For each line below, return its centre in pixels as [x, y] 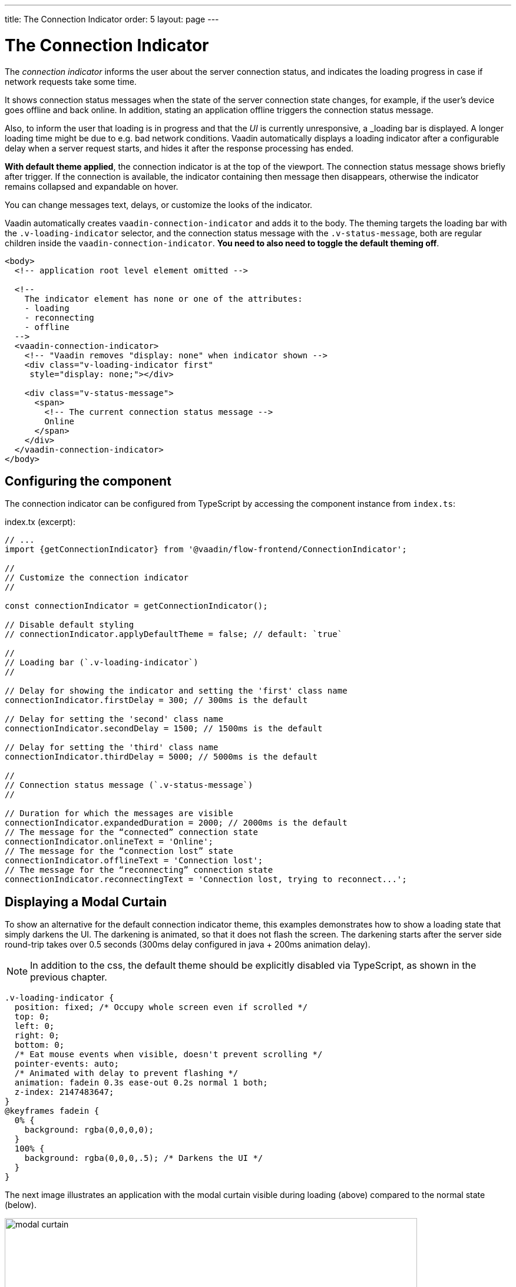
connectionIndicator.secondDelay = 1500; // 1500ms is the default [164, 729]
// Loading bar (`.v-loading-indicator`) [102, 663]
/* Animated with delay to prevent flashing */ [126, 1073]
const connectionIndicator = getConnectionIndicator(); [136, 606]
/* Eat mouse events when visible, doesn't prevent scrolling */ [168, 1055]
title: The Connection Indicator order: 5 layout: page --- [112, 19]
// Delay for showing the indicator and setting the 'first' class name [176, 691]
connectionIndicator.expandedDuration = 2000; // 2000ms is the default [176, 823]
